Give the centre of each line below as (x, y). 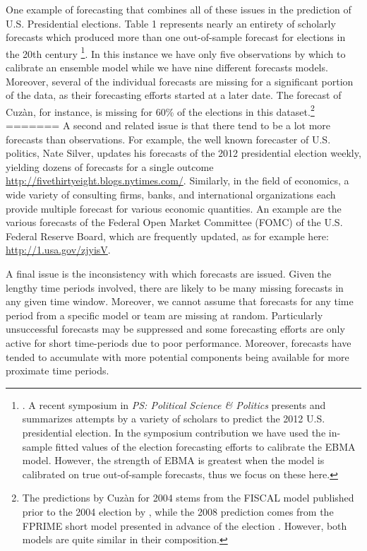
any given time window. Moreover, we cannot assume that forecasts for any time (180, 301)
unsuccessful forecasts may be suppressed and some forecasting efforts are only (175, 329)
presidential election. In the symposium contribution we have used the (174, 432)
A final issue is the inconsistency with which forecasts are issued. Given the (169, 273)
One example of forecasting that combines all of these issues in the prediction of (179, 9)
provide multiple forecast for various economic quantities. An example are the (174, 208)
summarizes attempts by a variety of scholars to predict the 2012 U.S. (174, 419)
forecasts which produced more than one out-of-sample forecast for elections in (176, 37)
